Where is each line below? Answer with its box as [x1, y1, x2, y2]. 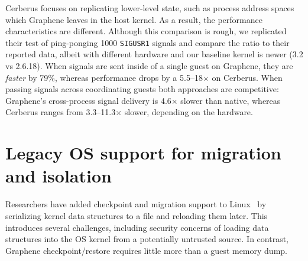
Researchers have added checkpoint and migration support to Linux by [5, 198, 267, 210]
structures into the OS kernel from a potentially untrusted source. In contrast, [5, 233, 289, 245]
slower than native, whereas [180, 94, 281, 106]
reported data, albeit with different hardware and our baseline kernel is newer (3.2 [5, 48, 303, 60]
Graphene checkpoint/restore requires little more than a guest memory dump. [5, 244, 287, 256]
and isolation [5, 164, 112, 188]
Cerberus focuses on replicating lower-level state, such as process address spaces [5, 2, 294, 14]
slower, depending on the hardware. [124, 106, 253, 118]
